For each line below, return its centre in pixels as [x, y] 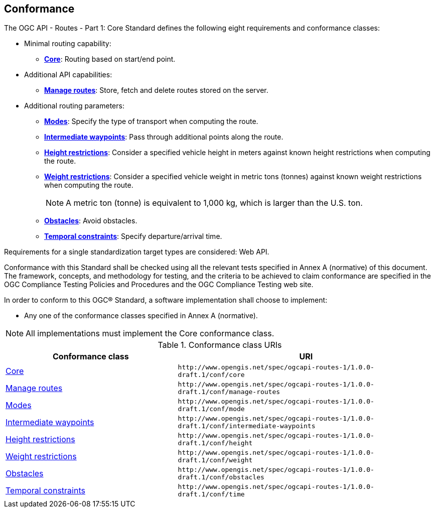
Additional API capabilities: [68, 75]
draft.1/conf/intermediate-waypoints [247, 426]
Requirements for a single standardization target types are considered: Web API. [137, 252]
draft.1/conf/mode [211, 409]
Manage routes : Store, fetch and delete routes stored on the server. [156, 90]
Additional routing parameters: [74, 106]
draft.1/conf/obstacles [221, 477]
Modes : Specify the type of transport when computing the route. [151, 121]
